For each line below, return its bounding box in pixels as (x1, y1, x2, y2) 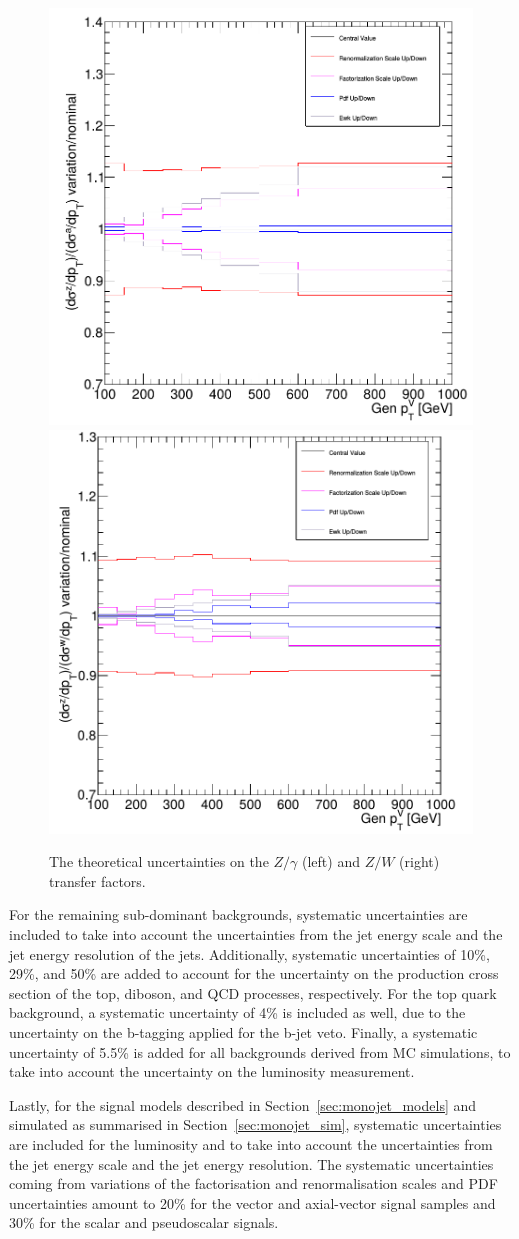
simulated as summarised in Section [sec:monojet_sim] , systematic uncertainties (9, 1114, 502, 1135)
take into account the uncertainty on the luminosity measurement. (9, 1061, 415, 1082)
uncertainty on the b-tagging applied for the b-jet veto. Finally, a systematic (9, 1021, 478, 1042)
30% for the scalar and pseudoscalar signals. (9, 1212, 279, 1233)
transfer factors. (49, 870, 146, 891)
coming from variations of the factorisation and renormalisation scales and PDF (9, 1173, 498, 1194)
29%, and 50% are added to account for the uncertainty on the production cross (9, 963, 499, 984)
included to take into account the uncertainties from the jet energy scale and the (9, 924, 503, 945)
